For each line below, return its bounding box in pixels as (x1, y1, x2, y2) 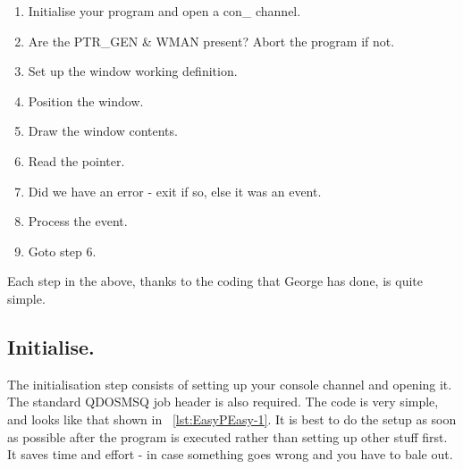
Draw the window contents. (28, 121, 178, 140)
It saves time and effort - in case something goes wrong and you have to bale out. (7, 445, 453, 464)
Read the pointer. (28, 151, 125, 170)
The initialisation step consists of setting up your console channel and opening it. (7, 374, 452, 393)
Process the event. (28, 212, 128, 230)
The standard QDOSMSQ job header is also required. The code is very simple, (7, 392, 439, 411)
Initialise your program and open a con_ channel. (28, 2, 301, 20)
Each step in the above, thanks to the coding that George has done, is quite (7, 272, 423, 290)
